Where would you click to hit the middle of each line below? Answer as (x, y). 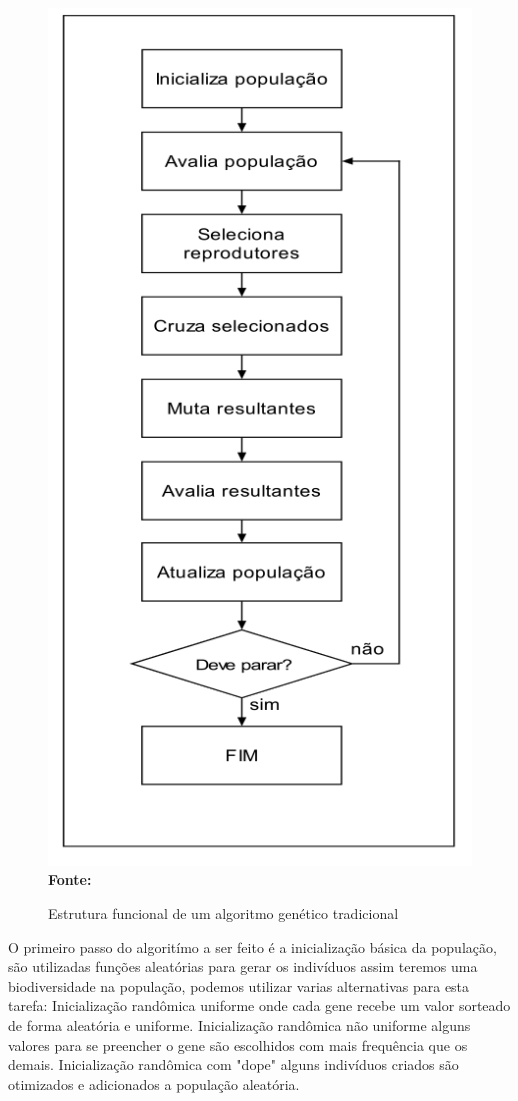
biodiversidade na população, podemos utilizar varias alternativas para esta (239, 985)
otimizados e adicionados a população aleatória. (154, 1083)
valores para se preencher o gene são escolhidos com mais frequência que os (238, 1044)
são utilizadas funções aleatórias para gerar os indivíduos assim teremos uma (243, 966)
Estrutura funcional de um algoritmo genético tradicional (223, 913)
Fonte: (70, 879)
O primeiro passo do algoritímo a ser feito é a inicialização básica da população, (252, 946)
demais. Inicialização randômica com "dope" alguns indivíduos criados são (233, 1064)
